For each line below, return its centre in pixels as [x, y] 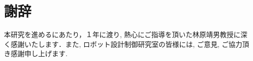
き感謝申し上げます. [36, 53]
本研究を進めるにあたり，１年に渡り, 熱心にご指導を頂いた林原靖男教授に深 [126, 34]
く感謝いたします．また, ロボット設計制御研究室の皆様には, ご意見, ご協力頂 [127, 44]
